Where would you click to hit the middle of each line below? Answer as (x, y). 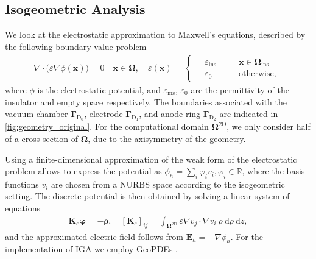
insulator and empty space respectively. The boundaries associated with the (146, 101)
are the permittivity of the (240, 89)
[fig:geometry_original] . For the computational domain (107, 126)
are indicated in (249, 114)
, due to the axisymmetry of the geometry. (167, 138)
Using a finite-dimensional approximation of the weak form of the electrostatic (151, 159)
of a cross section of (42, 138)
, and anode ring (170, 114)
